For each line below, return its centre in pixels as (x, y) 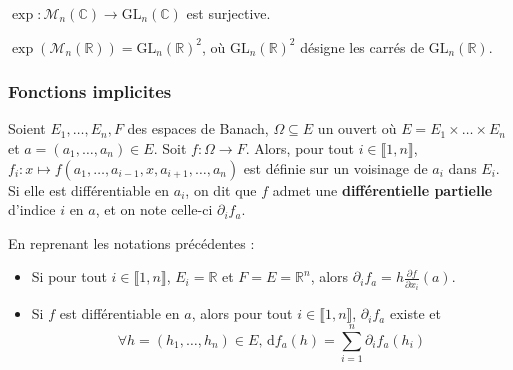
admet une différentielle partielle (382, 189)
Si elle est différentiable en (89, 189)
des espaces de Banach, (198, 128)
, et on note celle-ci (154, 209)
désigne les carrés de (362, 46)
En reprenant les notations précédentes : (131, 242)
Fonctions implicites (90, 91)
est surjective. (228, 13)
